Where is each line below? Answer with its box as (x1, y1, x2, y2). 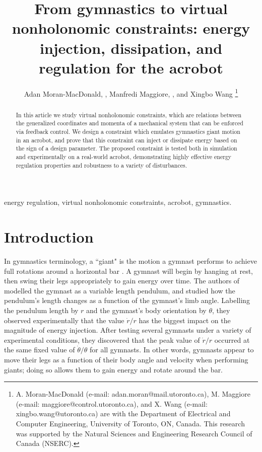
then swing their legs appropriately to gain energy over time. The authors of (4, 275, 240, 286)
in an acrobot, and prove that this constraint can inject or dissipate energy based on (16, 135, 237, 144)
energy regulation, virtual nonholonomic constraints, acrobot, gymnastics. (4, 197, 232, 207)
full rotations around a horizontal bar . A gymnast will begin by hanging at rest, (4, 265, 253, 276)
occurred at (214, 334, 250, 345)
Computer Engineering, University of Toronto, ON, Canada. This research (16, 418, 245, 428)
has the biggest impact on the (139, 315, 231, 325)
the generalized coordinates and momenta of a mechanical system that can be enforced (16, 119, 243, 127)
